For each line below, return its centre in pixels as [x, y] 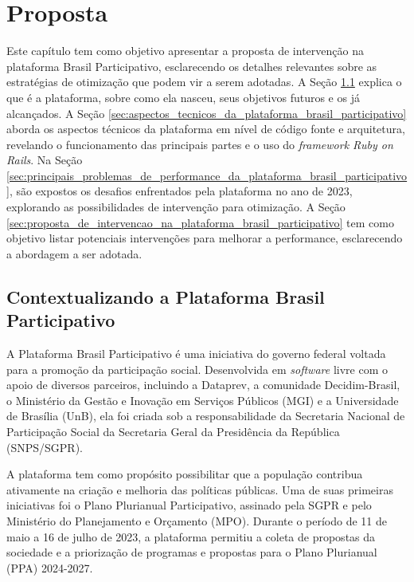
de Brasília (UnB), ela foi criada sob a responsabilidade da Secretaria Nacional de [206, 416]
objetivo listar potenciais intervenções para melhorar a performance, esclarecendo [205, 238]
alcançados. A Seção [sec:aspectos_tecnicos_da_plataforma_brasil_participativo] [207, 113]
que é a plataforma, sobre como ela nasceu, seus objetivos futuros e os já [183, 97]
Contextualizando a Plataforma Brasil [166, 296]
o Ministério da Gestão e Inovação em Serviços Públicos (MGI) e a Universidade [203, 400]
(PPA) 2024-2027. [50, 567]
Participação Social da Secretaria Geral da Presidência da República [173, 431]
